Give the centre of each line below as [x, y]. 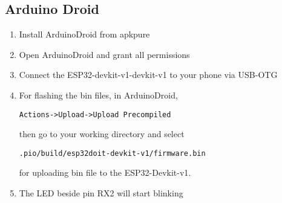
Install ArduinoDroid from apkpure [84, 34]
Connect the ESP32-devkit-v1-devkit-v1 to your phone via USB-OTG [148, 75]
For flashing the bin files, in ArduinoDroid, [98, 95]
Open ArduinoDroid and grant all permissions [104, 54]
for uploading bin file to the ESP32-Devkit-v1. [105, 172]
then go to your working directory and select [102, 134]
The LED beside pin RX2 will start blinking [101, 193]
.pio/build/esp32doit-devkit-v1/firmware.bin [112, 153]
